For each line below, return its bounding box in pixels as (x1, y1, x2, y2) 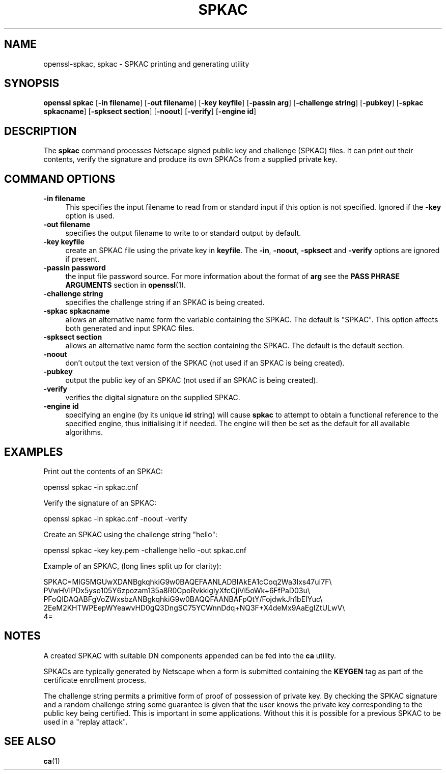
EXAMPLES (4, 445, 63, 458)
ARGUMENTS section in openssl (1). (65, 281, 186, 290)
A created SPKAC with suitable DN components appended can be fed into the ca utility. (43, 651, 336, 660)
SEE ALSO (4, 735, 56, 748)
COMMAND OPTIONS (4, 172, 116, 185)
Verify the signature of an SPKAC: (43, 498, 157, 507)
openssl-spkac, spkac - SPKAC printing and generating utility (43, 59, 249, 68)
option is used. (65, 211, 115, 220)
